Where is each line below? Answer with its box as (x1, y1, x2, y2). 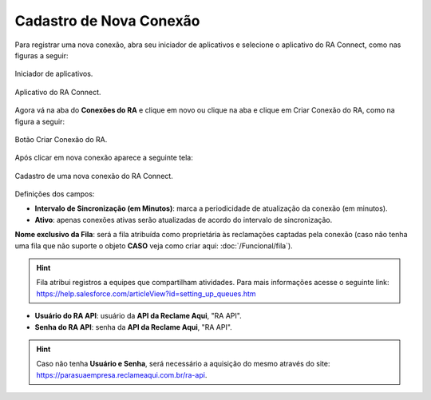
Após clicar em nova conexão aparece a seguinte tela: (14, 152, 193, 163)
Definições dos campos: (14, 189, 95, 199)
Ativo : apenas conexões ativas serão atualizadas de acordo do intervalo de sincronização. (34, 215, 333, 224)
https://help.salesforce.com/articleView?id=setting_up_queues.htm (36, 288, 256, 299)
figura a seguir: (14, 117, 65, 126)
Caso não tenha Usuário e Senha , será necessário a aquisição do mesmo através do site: (36, 359, 330, 369)
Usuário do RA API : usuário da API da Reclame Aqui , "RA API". (34, 311, 243, 321)
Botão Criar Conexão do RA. (14, 134, 108, 144)
